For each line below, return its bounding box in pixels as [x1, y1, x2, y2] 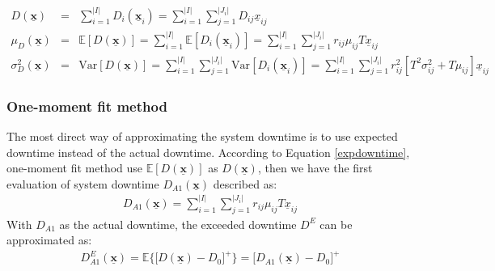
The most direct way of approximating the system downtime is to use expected [6, 127, 398, 144]
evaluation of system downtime [6, 175, 159, 192]
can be [319, 215, 353, 232]
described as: [213, 175, 277, 192]
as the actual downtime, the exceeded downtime [59, 215, 297, 232]
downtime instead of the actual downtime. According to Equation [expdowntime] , [6, 143, 410, 160]
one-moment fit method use [6, 159, 143, 176]
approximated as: [6, 231, 92, 248]
